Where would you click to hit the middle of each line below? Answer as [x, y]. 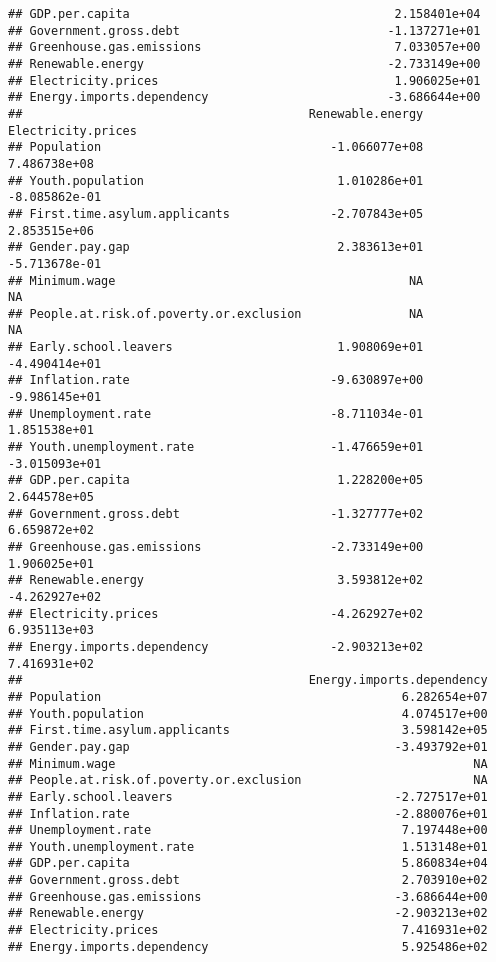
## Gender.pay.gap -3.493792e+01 [248, 746]
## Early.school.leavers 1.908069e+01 [216, 347]
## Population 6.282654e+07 [248, 696]
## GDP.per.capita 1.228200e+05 [216, 480]
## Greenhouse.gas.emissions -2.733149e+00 [216, 547]
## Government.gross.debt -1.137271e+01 [244, 30]
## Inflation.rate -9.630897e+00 [216, 380]
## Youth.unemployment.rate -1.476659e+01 [216, 447]
